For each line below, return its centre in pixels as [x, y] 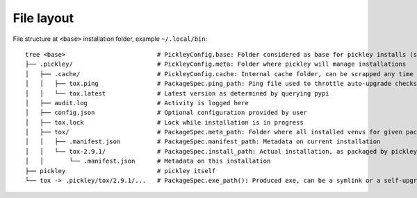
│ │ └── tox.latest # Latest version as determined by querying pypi [177, 93]
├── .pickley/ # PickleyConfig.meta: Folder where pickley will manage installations [216, 64]
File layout [43, 18]
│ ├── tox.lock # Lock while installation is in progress [164, 122]
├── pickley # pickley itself [121, 171]
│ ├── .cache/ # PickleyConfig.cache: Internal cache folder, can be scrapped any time [219, 74]
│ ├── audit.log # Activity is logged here [137, 103]
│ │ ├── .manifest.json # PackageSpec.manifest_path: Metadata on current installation [203, 142]
